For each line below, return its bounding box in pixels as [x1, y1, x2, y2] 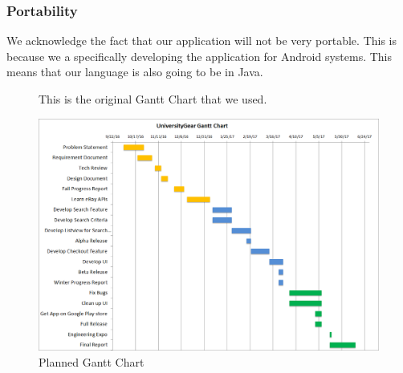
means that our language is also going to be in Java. [6, 63, 263, 80]
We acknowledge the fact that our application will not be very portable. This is [6, 32, 397, 49]
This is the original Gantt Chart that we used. [39, 91, 267, 107]
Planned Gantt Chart [39, 353, 145, 370]
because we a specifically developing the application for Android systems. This [6, 47, 393, 64]
